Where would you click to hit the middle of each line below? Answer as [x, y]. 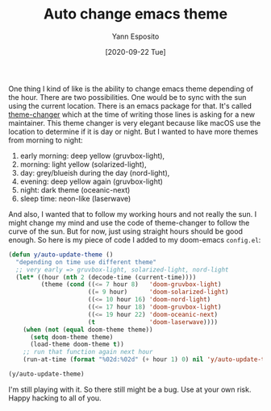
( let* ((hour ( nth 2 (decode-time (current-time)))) [106, 277]
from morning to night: [46, 140]
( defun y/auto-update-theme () [61, 255]
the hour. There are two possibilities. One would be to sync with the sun [127, 97]
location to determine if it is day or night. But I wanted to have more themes [133, 131]
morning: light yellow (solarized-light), [83, 164]
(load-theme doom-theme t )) [77, 345]
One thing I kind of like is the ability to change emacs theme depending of [131, 89]
